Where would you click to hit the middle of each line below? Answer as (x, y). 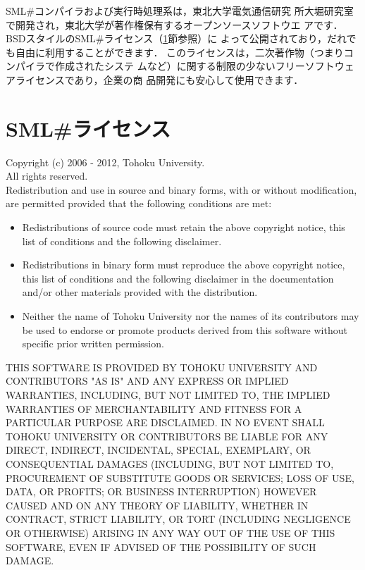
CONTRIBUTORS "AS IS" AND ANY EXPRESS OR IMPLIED (147, 381)
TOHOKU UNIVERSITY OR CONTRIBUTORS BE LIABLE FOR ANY (167, 436)
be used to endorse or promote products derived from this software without (185, 329)
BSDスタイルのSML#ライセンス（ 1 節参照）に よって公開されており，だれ (176, 38)
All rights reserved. (47, 176)
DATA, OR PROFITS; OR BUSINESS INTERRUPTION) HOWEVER (161, 491)
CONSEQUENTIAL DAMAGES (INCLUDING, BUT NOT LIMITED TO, (170, 463)
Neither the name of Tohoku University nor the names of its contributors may (191, 316)
